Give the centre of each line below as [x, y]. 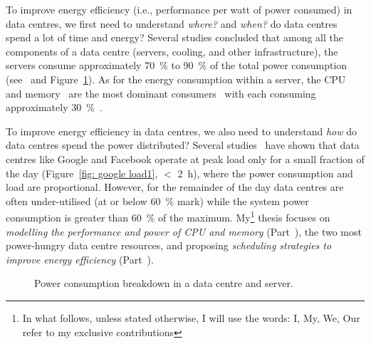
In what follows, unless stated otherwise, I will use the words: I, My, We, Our [191, 317]
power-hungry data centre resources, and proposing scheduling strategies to [169, 245]
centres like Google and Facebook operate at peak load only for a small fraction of [185, 158]
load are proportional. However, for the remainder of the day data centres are [175, 187]
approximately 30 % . [54, 107]
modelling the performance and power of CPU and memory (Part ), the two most [184, 231]
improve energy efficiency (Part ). [80, 259]
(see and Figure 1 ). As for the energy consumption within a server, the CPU [176, 79]
